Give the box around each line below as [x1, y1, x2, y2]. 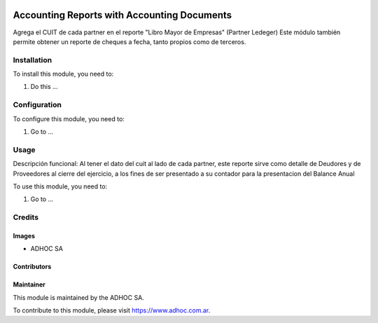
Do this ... [30, 83, 59, 91]
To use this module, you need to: [13, 182, 108, 191]
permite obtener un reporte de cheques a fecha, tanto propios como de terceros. [13, 37, 246, 46]
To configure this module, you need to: [13, 114, 125, 123]
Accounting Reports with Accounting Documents [13, 9, 232, 21]
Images [13, 231, 35, 240]
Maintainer [13, 280, 45, 289]
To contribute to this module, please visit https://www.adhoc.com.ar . [13, 306, 211, 315]
